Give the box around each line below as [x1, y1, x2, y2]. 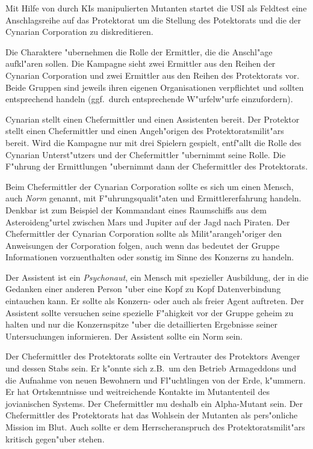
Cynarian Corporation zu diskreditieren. [5, 25, 153, 38]
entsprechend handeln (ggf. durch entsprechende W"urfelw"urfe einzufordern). [5, 93, 293, 105]
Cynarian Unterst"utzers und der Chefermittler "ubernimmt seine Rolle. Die [5, 148, 286, 160]
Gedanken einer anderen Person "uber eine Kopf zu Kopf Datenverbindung [5, 283, 281, 295]
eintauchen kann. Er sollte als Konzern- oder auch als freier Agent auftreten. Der [5, 295, 304, 307]
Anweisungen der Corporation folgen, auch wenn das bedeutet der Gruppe [5, 239, 280, 251]
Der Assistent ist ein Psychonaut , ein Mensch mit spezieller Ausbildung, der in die [5, 270, 309, 283]
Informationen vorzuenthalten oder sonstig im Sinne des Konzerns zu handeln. [5, 251, 294, 263]
